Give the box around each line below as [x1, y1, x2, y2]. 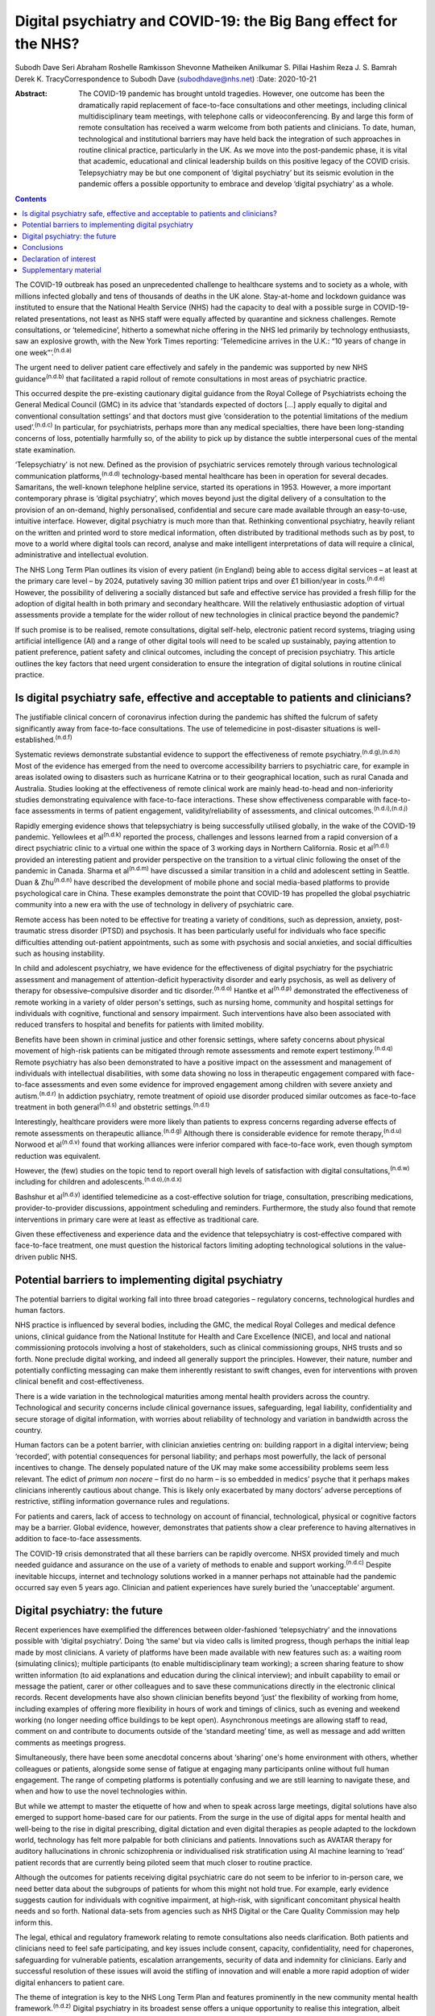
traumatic [14, 926, 48, 935]
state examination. [14, 444, 77, 455]
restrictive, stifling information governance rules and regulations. [14, 1497, 230, 1506]
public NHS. [37, 1252, 78, 1261]
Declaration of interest [22, 254, 97, 264]
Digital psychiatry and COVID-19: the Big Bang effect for [14, 12, 398, 30]
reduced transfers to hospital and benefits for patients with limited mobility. [14, 1020, 265, 1030]
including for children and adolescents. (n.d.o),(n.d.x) [14, 1176, 183, 1187]
